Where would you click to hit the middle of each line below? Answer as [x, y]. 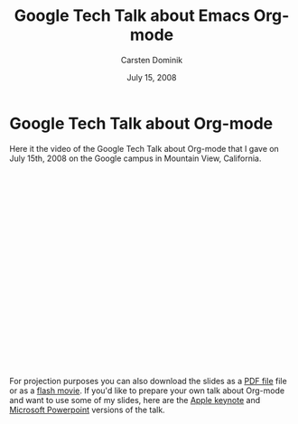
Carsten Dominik [152, 60]
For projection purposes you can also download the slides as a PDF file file [148, 381]
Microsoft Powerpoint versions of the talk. [87, 410]
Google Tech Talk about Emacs [132, 16]
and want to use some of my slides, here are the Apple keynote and [135, 400]
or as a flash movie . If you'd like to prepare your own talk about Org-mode [147, 391]
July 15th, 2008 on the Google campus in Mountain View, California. [135, 158]
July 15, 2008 [152, 77]
